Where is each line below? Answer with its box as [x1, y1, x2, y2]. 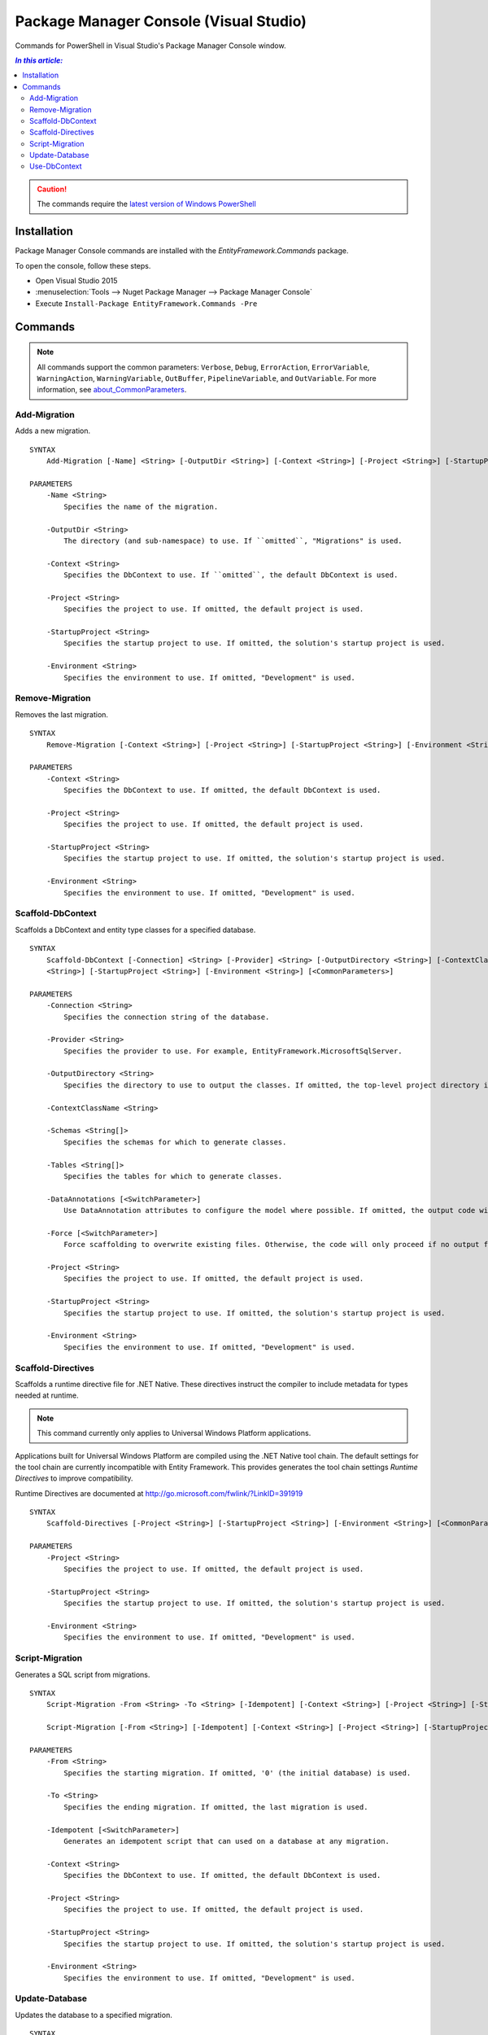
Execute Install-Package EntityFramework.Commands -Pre [35, 298, 258, 309]
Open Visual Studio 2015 [35, 275, 118, 285]
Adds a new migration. [15, 426, 91, 435]
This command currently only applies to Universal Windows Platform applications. [37, 1429, 312, 1438]
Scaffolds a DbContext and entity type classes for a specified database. [15, 925, 256, 934]
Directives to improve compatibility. [15, 1473, 133, 1483]
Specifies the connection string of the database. [63, 1012, 270, 1022]
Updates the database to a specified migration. [15, 2010, 172, 2020]
